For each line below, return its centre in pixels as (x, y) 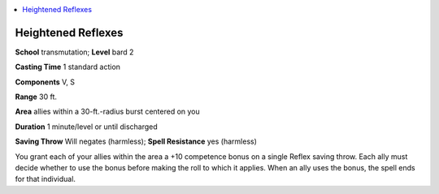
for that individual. (46, 179)
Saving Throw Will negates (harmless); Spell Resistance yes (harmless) (136, 141)
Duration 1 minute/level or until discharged (86, 127)
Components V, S (45, 82)
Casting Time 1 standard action (68, 67)
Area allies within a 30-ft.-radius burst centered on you (108, 112)
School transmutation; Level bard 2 (74, 52)
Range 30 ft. (36, 97)
